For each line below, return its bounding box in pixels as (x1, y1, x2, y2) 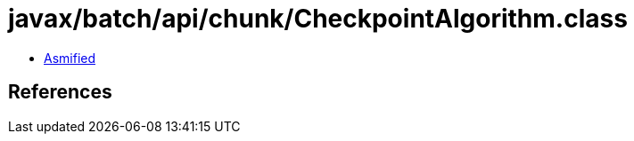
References (8, 81, 112, 104)
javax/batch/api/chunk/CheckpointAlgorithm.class (8, 4, 628, 34)
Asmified (44, 50, 96, 66)
